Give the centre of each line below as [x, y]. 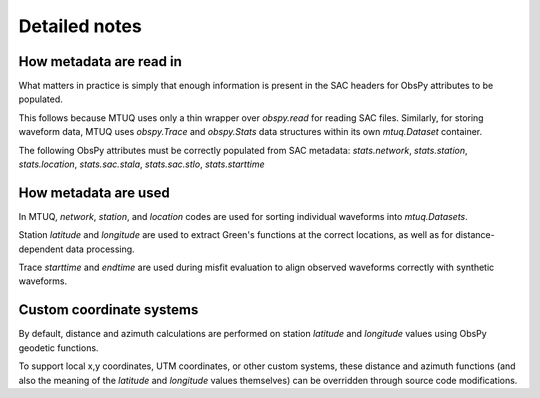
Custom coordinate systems [108, 310]
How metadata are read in [100, 61]
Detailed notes [80, 26]
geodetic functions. [58, 347]
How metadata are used [94, 192]
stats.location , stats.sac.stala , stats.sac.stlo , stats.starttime [141, 164]
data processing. [100, 249]
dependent [41, 249]
